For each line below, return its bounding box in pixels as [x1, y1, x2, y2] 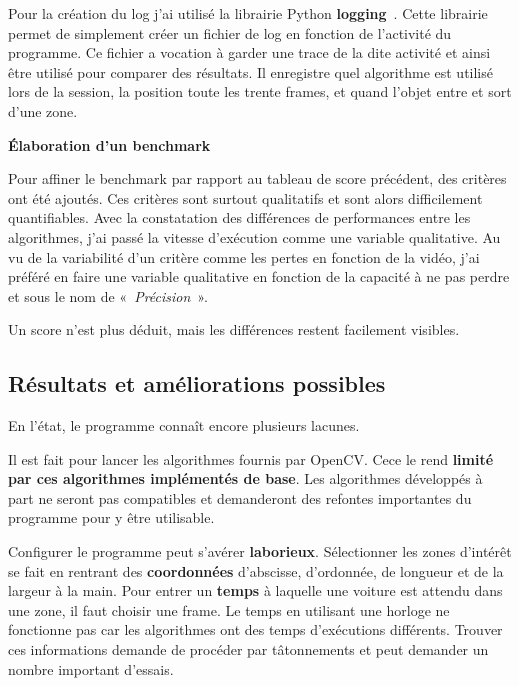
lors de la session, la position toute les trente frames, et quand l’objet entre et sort [8, 81, 512, 102]
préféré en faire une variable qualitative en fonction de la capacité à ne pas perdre [8, 266, 510, 287]
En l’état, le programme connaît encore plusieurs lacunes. [8, 415, 360, 436]
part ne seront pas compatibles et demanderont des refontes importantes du [8, 487, 472, 508]
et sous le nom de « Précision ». [8, 285, 208, 306]
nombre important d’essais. [8, 658, 174, 679]
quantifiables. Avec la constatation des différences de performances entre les [8, 207, 471, 228]
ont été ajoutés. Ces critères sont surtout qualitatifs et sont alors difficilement [8, 187, 483, 208]
